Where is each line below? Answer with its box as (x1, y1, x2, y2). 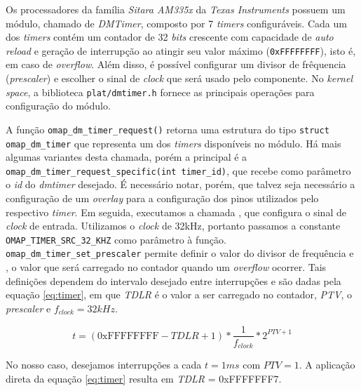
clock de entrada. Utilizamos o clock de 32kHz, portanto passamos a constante (6, 218, 341, 233)
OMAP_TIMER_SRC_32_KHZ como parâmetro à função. (6, 232, 226, 246)
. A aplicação (299, 357, 355, 372)
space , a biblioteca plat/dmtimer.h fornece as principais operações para (6, 84, 315, 99)
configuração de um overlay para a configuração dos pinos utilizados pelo (6, 191, 319, 206)
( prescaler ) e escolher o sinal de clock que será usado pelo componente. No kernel (6, 71, 353, 86)
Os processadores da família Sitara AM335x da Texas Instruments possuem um (6, 2, 346, 16)
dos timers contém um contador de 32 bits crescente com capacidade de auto (6, 29, 334, 44)
